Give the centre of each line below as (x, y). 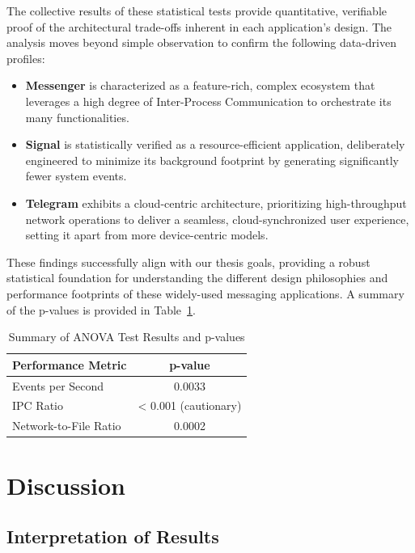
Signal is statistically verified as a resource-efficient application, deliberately (215, 144)
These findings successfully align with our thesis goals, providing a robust (188, 262)
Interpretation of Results (113, 536)
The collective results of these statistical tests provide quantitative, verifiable (197, 11)
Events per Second (58, 385)
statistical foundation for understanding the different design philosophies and (197, 278)
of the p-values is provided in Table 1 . (101, 309)
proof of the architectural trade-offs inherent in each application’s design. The (199, 26)
